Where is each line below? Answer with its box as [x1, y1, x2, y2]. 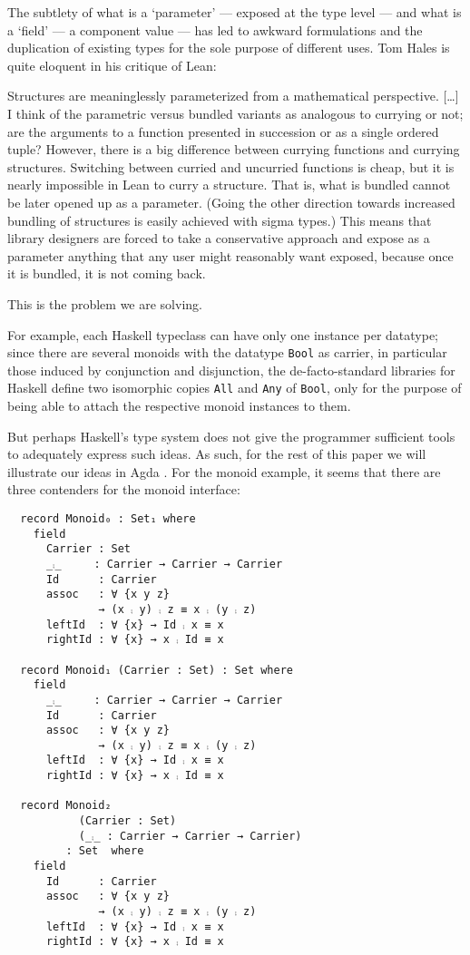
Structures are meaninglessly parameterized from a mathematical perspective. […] [7, 86, 459, 105]
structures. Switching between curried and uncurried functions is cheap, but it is [7, 157, 455, 176]
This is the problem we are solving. [7, 294, 202, 313]
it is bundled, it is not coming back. [7, 264, 206, 283]
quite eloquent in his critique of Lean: [7, 55, 217, 74]
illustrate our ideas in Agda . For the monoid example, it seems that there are [7, 462, 441, 481]
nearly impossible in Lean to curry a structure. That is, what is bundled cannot [7, 175, 451, 194]
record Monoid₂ [20, 799, 112, 813]
